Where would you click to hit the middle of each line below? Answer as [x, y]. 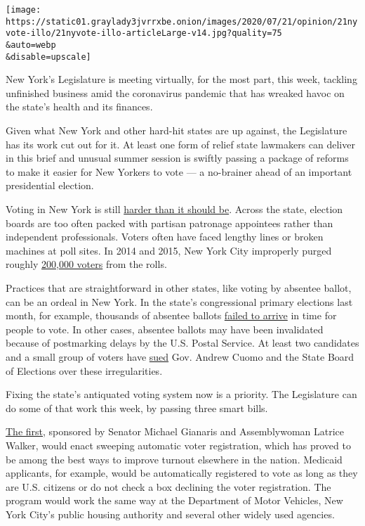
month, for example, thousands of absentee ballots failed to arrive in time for [171, 315]
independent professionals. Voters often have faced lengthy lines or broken [165, 237]
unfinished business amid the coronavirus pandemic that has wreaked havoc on [175, 92]
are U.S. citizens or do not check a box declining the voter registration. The [168, 486]
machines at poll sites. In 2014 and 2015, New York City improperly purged [169, 250]
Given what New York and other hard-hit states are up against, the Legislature [177, 130]
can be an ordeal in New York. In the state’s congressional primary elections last [179, 301]
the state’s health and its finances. [79, 107]
